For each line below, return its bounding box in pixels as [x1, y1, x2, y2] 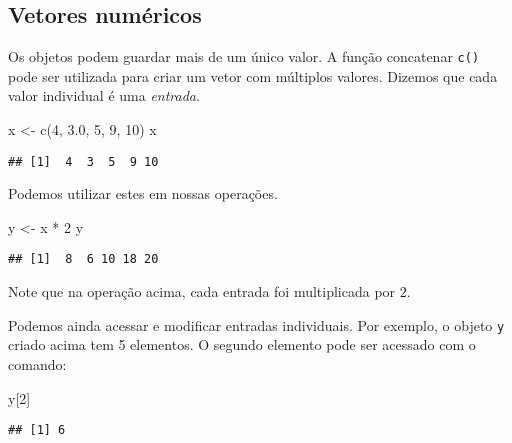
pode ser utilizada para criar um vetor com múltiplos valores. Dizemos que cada [8, 65, 498, 86]
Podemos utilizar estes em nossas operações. [8, 183, 278, 204]
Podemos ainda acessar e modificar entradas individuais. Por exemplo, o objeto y [8, 314, 505, 335]
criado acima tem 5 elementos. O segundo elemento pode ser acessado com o [8, 334, 476, 355]
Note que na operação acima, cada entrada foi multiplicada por [8, 281, 396, 302]
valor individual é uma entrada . [8, 85, 200, 106]
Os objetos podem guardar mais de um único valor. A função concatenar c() [8, 46, 480, 67]
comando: [8, 353, 67, 374]
